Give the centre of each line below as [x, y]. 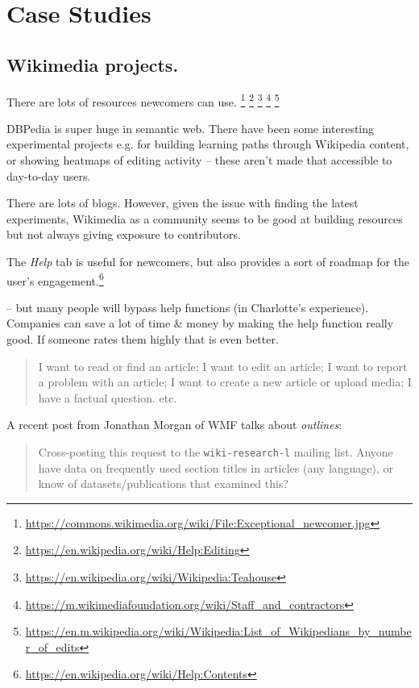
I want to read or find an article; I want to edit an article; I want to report [223, 366]
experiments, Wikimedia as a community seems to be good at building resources [205, 218]
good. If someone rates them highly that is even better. [143, 339]
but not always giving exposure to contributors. [124, 234]
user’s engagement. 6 [55, 279]
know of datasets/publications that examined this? [164, 484]
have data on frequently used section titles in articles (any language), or [216, 467]
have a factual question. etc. [108, 397]
